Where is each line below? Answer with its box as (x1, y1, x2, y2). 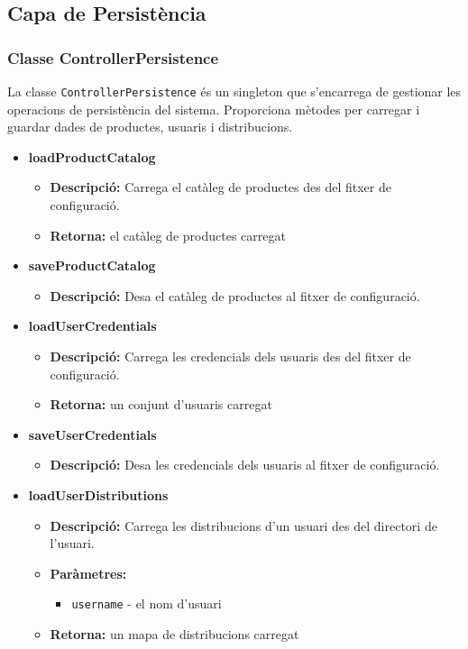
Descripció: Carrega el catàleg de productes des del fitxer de (50, 178, 391, 197)
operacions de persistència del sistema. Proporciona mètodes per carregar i (7, 99, 420, 118)
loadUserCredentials (28, 316, 157, 335)
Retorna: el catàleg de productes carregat (50, 225, 286, 244)
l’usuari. (50, 534, 95, 553)
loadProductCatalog (28, 147, 156, 166)
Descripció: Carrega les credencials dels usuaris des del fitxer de (50, 347, 411, 365)
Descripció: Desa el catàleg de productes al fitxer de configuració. (50, 286, 420, 305)
